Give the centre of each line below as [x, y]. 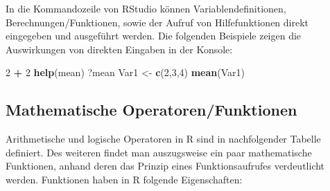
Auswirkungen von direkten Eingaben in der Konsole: [119, 49]
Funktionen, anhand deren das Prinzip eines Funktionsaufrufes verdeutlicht [165, 166]
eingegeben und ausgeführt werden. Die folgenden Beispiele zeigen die [154, 36]
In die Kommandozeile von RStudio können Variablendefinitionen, [146, 8]
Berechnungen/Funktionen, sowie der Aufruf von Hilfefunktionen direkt [157, 22]
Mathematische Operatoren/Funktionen [151, 110]
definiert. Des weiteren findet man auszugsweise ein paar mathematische [159, 152]
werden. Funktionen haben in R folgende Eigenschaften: [124, 179]
